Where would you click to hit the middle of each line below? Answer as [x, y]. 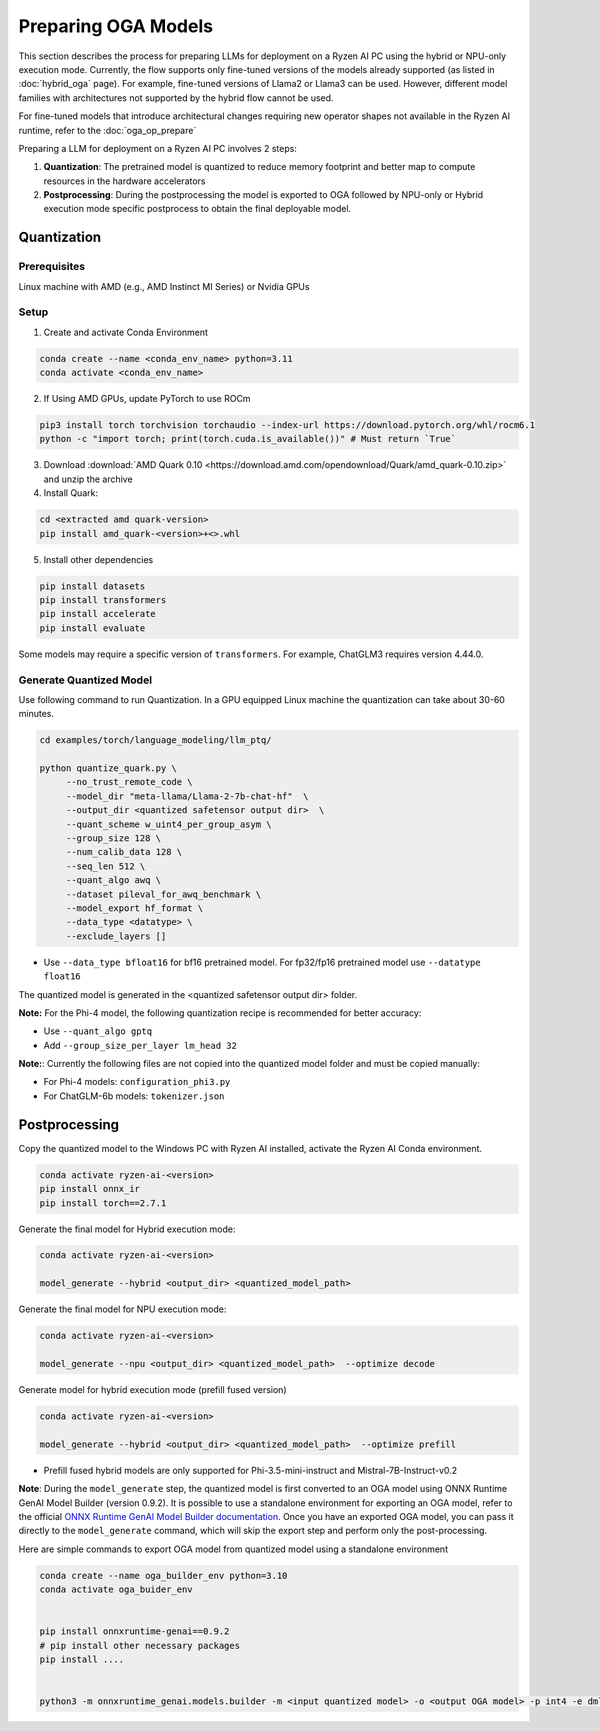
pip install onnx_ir [89, 1189]
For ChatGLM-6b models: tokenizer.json [134, 1096]
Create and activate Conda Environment [126, 332]
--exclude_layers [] [116, 936]
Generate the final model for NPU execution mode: [122, 1309]
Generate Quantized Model [85, 680]
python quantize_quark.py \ [108, 768]
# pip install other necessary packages [139, 1645]
